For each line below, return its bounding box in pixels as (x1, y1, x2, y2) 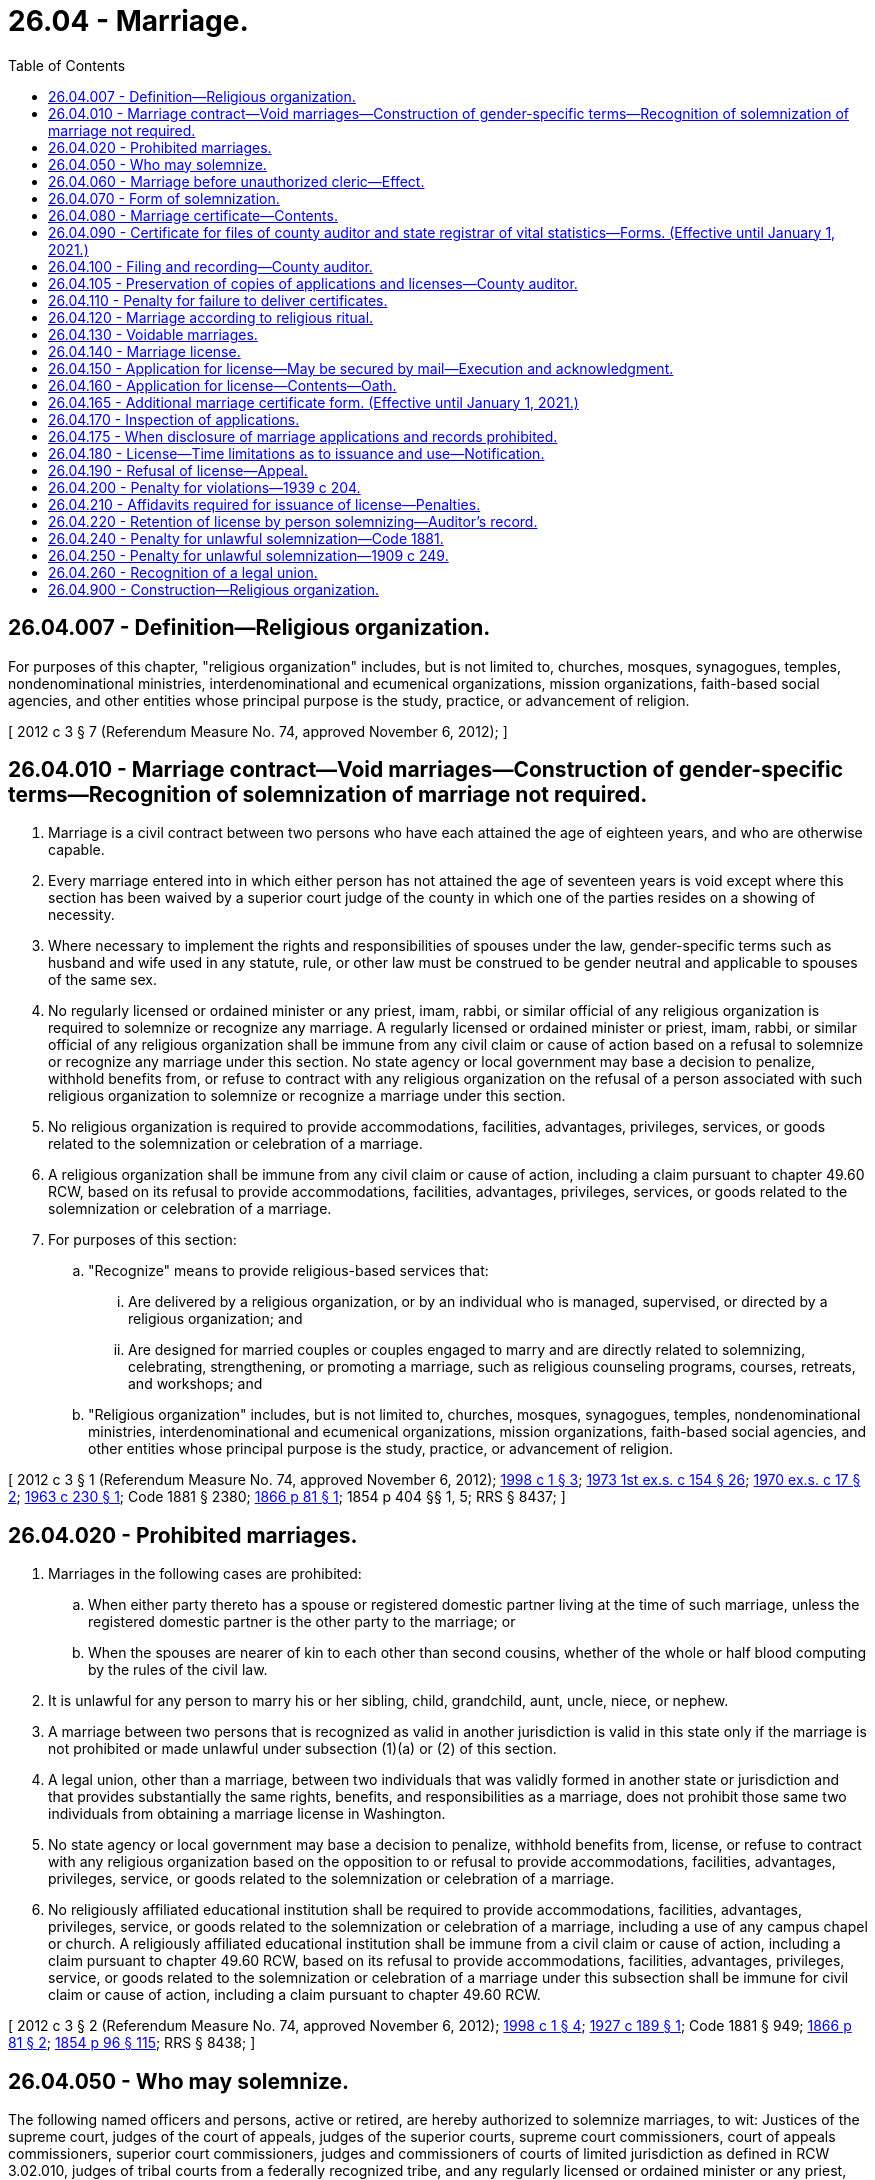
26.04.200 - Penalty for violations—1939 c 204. (48, 478, 361, 496)
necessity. (48, 906, 115, 924)
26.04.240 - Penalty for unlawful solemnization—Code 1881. (48, 529, 444, 547)
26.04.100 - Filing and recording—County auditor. (48, 257, 373, 275)
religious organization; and (128, 1310, 303, 1328)
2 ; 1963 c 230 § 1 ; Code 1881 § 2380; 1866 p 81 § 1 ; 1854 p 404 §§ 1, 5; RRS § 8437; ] (8, 1488, 566, 1506)
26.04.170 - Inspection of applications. (48, 410, 300, 428)
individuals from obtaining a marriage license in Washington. (48, 1805, 446, 1823)
